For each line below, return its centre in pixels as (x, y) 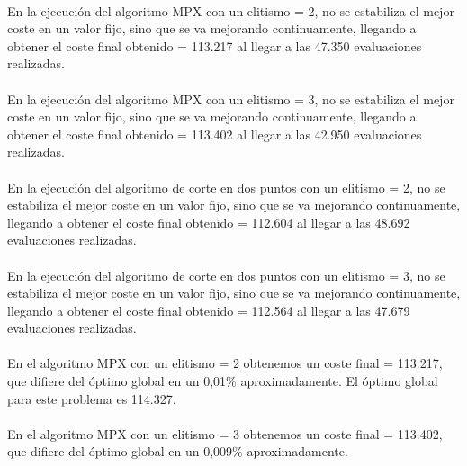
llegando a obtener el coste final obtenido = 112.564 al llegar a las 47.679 (209, 310)
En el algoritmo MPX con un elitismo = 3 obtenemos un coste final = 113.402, (225, 433)
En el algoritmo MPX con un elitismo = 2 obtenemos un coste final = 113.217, (225, 363)
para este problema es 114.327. (92, 398)
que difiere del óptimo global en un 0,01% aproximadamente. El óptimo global (223, 381)
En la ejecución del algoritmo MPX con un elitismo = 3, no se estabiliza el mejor (231, 99)
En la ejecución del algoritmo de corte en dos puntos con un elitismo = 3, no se (226, 275)
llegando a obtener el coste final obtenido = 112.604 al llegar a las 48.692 (209, 222)
